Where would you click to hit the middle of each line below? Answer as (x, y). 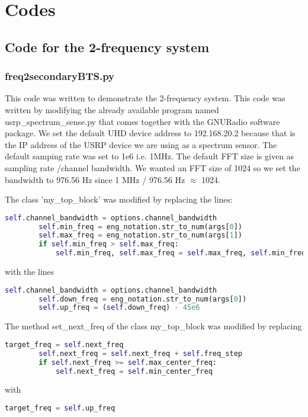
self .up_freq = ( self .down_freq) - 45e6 (119, 308)
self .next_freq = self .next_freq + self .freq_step (140, 353)
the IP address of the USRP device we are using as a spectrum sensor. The (141, 144)
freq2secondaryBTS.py (60, 76)
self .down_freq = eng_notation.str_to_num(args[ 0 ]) (143, 299)
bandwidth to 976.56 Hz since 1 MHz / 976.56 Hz (95, 179)
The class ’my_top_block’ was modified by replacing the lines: (119, 199)
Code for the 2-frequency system (107, 46)
